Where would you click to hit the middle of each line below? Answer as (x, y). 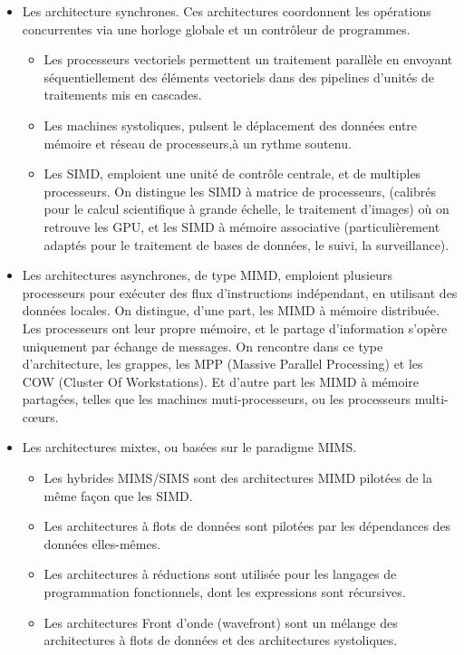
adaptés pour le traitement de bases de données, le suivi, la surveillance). (246, 244)
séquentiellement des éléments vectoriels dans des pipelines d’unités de (239, 77)
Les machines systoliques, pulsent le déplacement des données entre (231, 125)
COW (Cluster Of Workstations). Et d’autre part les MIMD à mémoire (221, 381)
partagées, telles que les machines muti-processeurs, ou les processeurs (217, 399)
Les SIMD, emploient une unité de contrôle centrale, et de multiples (232, 173)
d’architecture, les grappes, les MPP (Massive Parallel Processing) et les (222, 364)
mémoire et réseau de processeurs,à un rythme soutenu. (198, 143)
